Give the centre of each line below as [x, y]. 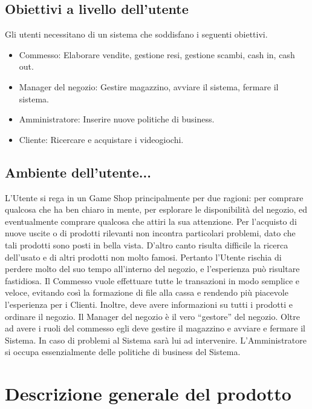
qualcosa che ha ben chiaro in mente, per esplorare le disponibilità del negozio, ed [156, 209]
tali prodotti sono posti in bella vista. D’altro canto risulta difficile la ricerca [147, 244]
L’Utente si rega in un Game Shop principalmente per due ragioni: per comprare [154, 197]
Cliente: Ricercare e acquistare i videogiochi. [101, 139]
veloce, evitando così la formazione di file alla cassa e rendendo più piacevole [147, 292]
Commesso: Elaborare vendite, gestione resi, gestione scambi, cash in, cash [157, 54]
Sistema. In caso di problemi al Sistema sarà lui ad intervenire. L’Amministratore [156, 340]
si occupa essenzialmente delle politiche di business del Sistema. [123, 352]
